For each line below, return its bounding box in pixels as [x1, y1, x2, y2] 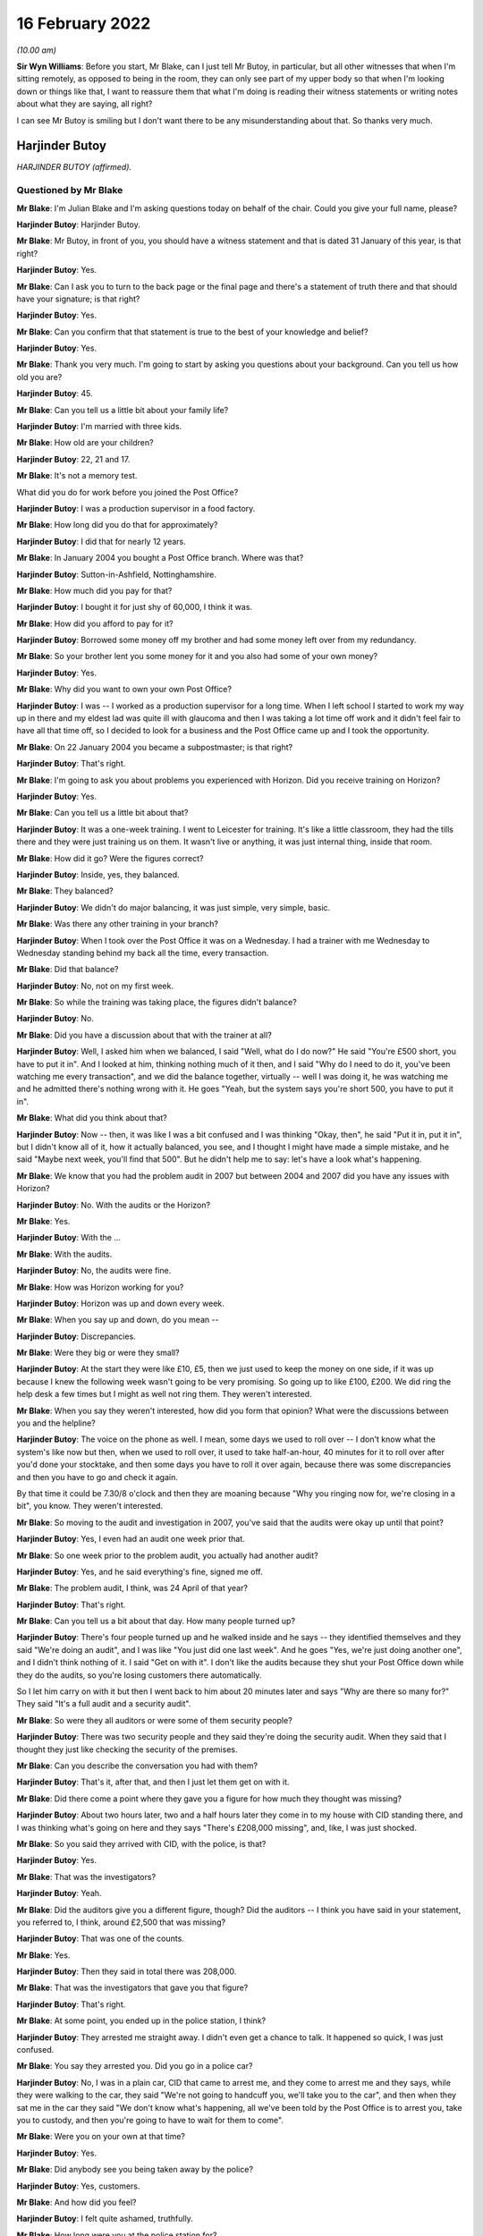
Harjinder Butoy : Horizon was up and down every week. [16, 1298, 225, 1309]
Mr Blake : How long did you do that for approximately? [16, 520, 218, 530]
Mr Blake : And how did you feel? [16, 2197, 137, 2207]
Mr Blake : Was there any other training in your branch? [16, 919, 219, 929]
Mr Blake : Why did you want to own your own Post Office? [16, 684, 233, 695]
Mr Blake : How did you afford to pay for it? [16, 618, 174, 629]
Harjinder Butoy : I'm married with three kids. [16, 421, 182, 432]
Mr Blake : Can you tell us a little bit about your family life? [16, 404, 229, 415]
